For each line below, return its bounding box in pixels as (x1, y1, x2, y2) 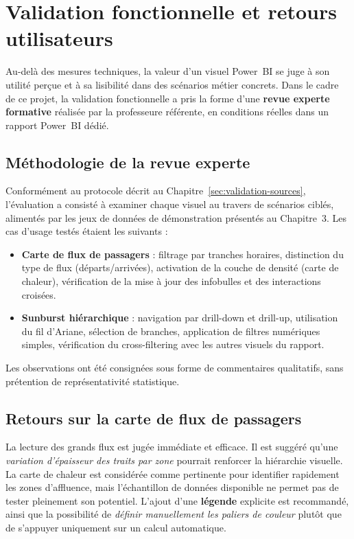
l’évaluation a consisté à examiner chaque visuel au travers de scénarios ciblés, (5, 197, 334, 211)
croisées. (21, 287, 56, 301)
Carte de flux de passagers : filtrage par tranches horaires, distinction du (21, 246, 344, 261)
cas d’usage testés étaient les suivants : (5, 224, 168, 238)
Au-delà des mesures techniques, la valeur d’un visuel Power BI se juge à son (5, 64, 330, 78)
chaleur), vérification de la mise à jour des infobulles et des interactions (21, 274, 321, 288)
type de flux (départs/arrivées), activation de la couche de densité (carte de (21, 260, 339, 275)
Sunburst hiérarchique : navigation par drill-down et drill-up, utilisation (21, 310, 338, 325)
